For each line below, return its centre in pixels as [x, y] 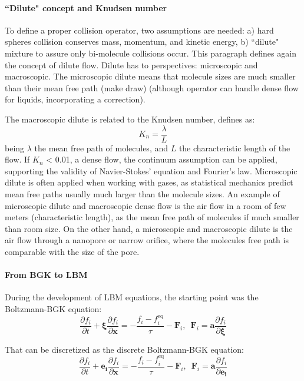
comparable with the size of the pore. [72, 251]
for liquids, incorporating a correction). [75, 99]
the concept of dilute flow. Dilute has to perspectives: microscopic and [131, 64]
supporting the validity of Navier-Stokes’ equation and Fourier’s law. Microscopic [151, 170]
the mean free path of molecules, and [101, 148]
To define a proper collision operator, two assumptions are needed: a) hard [139, 30]
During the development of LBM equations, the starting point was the [132, 297]
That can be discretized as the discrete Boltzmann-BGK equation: [124, 349]
